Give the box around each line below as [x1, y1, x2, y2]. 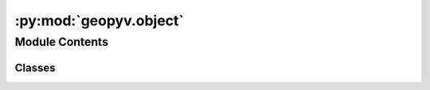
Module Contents [14, 35, 109, 49]
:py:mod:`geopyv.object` [14, 12, 185, 29]
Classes [14, 61, 56, 74]
